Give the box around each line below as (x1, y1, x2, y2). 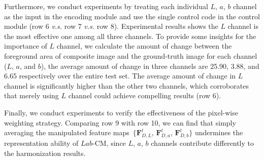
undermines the (194, 127, 243, 138)
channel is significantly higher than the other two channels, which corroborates (4, 80, 249, 91)
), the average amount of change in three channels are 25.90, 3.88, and (41, 60, 259, 71)
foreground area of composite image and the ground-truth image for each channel (4, 50, 257, 61)
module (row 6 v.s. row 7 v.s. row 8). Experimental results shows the (4, 21, 218, 31)
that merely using (4, 90, 59, 101)
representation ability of (4, 137, 79, 148)
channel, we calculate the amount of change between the (56, 41, 232, 51)
